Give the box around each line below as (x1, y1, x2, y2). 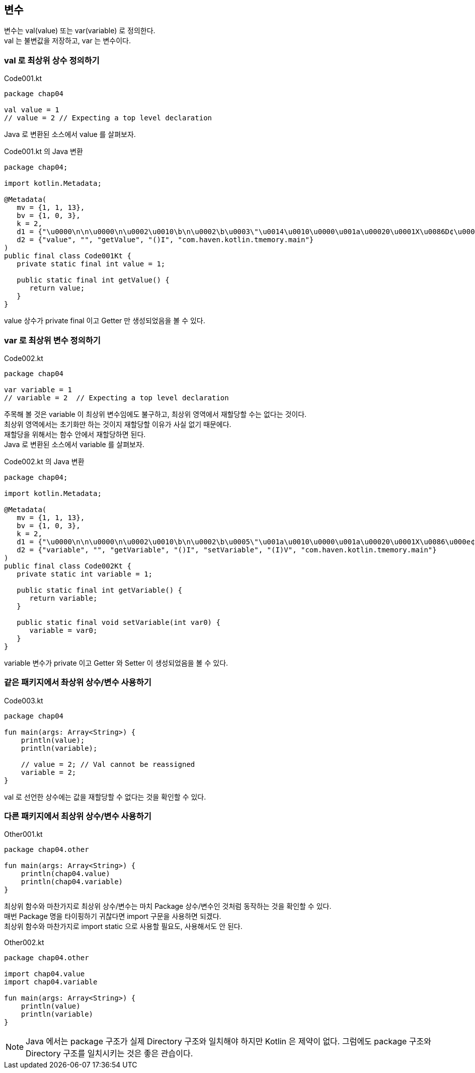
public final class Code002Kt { (4, 561, 131, 570)
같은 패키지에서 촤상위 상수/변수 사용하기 (4, 677, 151, 688)
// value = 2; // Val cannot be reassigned (21, 760, 195, 768)
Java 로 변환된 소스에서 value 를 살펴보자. (4, 130, 136, 139)
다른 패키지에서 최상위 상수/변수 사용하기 (4, 811, 151, 822)
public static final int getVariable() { (17, 586, 183, 594)
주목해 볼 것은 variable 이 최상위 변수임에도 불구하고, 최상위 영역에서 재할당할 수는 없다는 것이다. (4, 409, 307, 418)
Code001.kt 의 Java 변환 (4, 147, 83, 156)
